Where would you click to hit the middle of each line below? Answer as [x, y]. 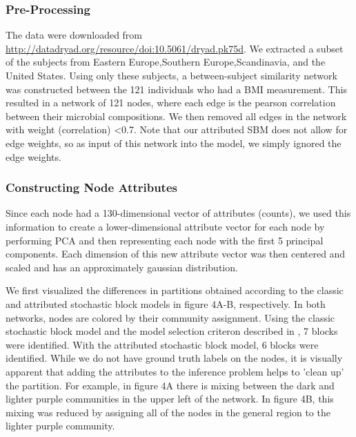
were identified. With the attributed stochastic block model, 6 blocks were [162, 344]
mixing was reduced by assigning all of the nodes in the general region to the [168, 412]
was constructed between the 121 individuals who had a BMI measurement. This [176, 89]
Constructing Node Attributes [91, 187]
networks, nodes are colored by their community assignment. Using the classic [170, 317]
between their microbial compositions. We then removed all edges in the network [176, 116]
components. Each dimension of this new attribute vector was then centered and [176, 254]
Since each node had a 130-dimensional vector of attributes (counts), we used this [178, 213]
